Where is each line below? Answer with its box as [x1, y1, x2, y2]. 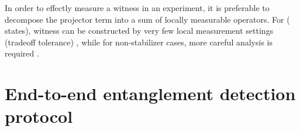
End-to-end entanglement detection [5, 82, 296, 105]
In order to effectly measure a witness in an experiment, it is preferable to [5, 2, 270, 13]
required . [5, 47, 39, 59]
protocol [5, 104, 73, 128]
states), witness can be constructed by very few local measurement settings [5, 24, 274, 37]
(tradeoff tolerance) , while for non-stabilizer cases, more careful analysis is [5, 36, 273, 48]
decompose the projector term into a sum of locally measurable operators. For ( [5, 13, 290, 25]
